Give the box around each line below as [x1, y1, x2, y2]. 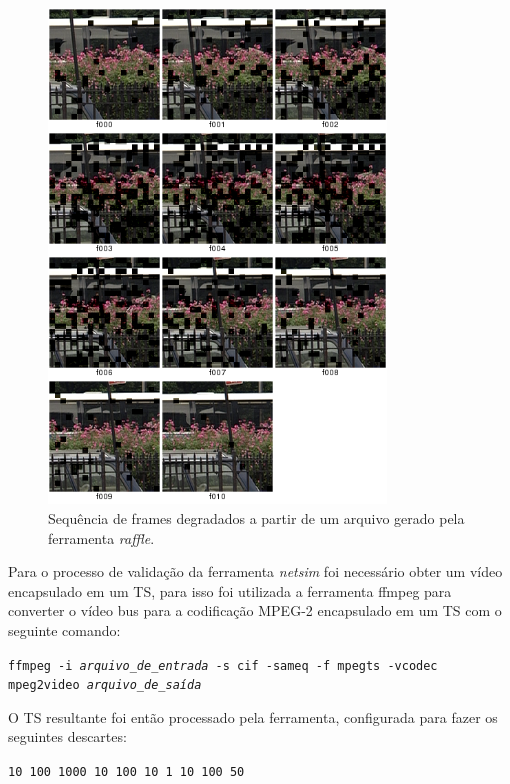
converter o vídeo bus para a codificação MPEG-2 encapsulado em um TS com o [8, 600, 502, 621]
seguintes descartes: [8, 726, 127, 747]
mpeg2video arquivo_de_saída [8, 678, 202, 693]
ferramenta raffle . [48, 527, 155, 548]
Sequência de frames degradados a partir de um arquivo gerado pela [48, 507, 465, 528]
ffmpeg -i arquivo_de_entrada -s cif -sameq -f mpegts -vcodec [8, 658, 438, 673]
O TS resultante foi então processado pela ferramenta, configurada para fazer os [8, 706, 498, 727]
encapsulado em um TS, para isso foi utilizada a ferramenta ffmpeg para [8, 580, 452, 601]
